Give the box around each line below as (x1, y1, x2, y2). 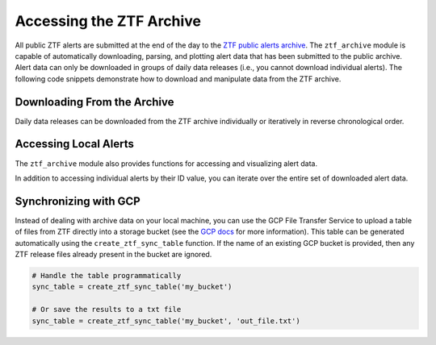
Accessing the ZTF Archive (15, 12, 202, 30)
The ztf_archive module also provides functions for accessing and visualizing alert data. (15, 158, 318, 168)
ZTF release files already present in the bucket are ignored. (15, 250, 212, 259)
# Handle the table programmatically (31, 271, 182, 280)
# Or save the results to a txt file (31, 305, 182, 314)
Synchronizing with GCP (15, 194, 140, 208)
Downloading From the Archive (15, 95, 174, 109)
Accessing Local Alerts (15, 137, 135, 151)
